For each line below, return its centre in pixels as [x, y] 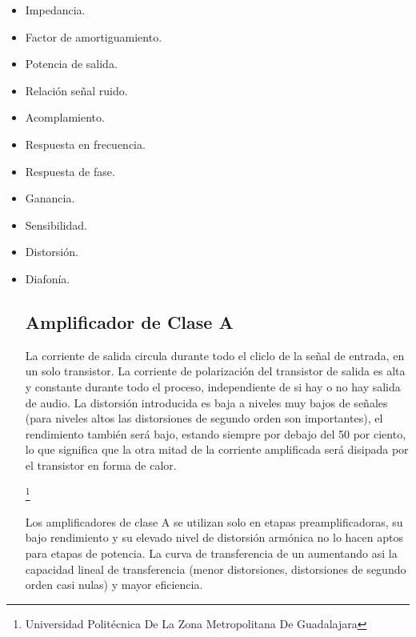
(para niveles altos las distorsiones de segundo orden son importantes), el [204, 418]
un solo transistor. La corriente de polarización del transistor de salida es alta [215, 371]
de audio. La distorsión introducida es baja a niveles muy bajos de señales [206, 402]
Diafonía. [48, 278]
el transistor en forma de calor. [101, 465]
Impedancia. [55, 10]
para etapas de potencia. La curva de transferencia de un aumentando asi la [211, 553]
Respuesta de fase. [70, 171]
